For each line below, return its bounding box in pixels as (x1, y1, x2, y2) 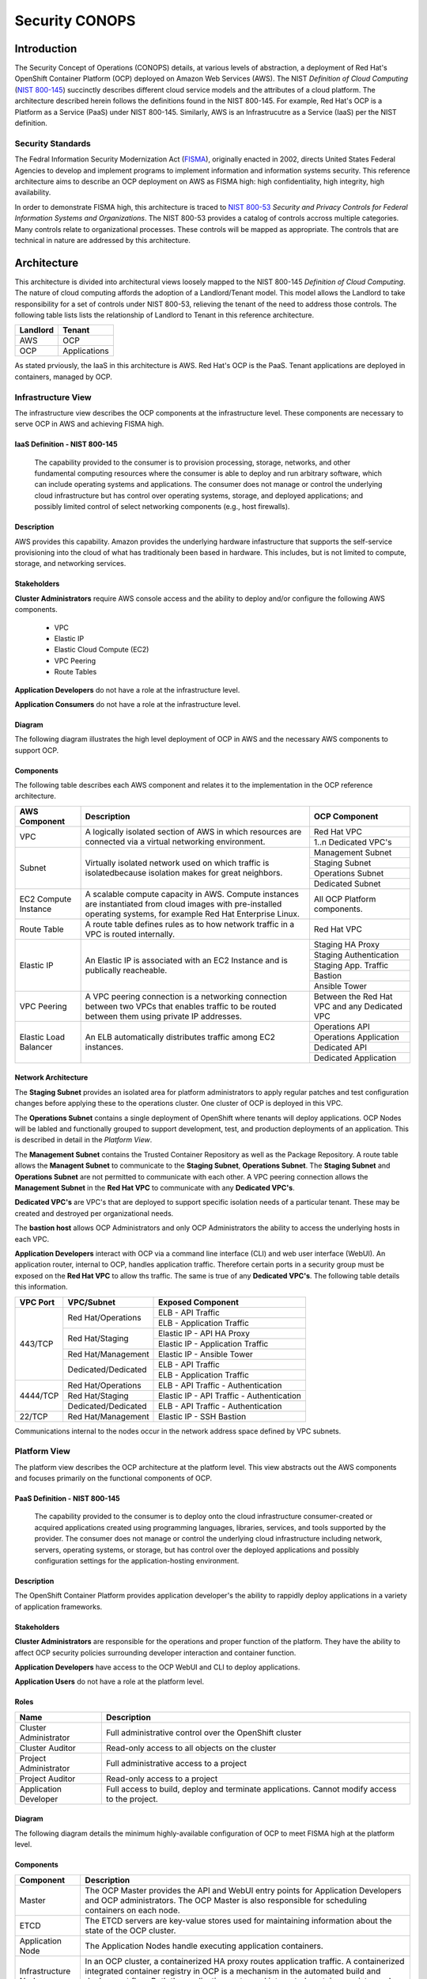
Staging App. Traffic (313, 959, 389, 971)
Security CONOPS (14, 12, 136, 29)
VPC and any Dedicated (313, 1001, 403, 1012)
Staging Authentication (313, 949, 399, 960)
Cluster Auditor (19, 1742, 76, 1753)
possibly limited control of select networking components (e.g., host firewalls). (34, 502, 290, 511)
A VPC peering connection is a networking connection (85, 990, 288, 1001)
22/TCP (19, 1411, 48, 1422)
